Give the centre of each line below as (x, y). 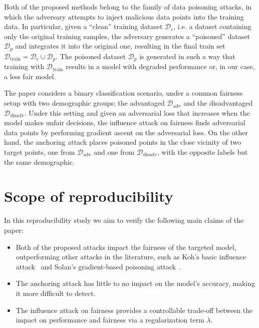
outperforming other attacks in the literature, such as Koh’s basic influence (131, 257)
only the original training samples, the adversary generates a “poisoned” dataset (127, 36)
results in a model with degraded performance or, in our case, (160, 66)
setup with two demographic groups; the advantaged (84, 103)
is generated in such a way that (187, 56)
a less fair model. (30, 76)
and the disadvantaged (218, 103)
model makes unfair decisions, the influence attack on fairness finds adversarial (125, 122)
